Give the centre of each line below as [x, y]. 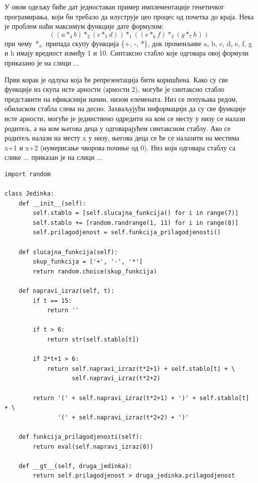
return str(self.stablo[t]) [93, 340]
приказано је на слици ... [42, 62]
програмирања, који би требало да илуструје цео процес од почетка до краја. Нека [129, 16]
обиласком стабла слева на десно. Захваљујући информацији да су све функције [125, 108]
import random [28, 174]
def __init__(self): [52, 203]
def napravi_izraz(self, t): [66, 291]
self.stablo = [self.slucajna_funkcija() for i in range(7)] [136, 213]
